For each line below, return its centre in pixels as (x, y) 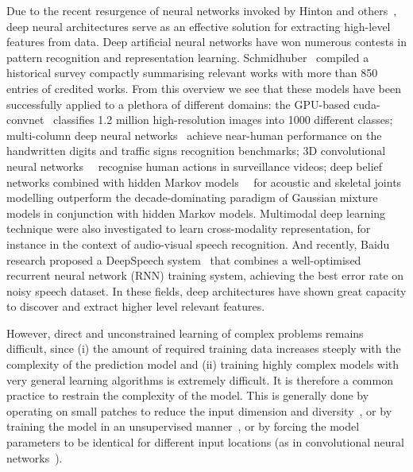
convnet (25, 120)
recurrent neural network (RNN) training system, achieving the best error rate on (205, 275)
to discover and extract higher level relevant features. (136, 306)
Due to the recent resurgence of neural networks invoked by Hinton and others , (202, 10)
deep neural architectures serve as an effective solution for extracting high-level (199, 26)
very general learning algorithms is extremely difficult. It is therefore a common (200, 379)
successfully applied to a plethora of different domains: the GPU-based (178, 104)
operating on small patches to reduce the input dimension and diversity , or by (199, 410)
